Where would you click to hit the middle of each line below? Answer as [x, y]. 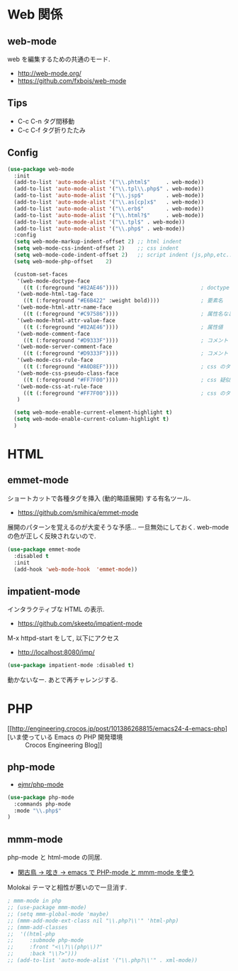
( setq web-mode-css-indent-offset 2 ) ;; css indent [96, 248]
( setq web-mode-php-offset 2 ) [63, 261]
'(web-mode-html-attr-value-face [66, 320]
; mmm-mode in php [34, 901]
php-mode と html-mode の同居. [55, 857]
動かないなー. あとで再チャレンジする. [63, 680]
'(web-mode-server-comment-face [64, 347]
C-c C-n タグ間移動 [46, 121]
